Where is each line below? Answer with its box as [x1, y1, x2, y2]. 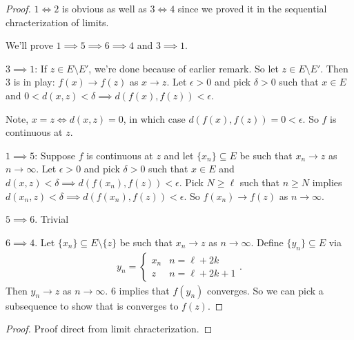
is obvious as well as [61, 1, 147, 15]
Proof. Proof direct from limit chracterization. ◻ [6, 321, 213, 336]
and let [164, 148, 194, 162]
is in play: [13, 74, 55, 89]
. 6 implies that [105, 283, 170, 297]
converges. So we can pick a [206, 283, 324, 297]
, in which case [123, 111, 186, 126]
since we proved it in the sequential [177, 1, 327, 15]
